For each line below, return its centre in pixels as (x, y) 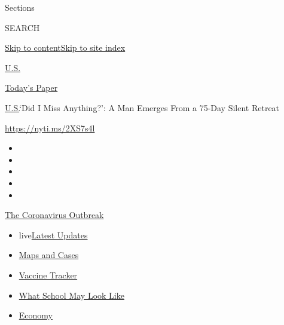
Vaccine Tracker (48, 275)
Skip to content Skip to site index (65, 47)
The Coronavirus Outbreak (54, 215)
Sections (20, 7)
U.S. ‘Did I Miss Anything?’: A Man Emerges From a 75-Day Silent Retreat (142, 107)
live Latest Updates (53, 234)
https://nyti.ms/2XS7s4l (50, 128)
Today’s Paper (31, 88)
